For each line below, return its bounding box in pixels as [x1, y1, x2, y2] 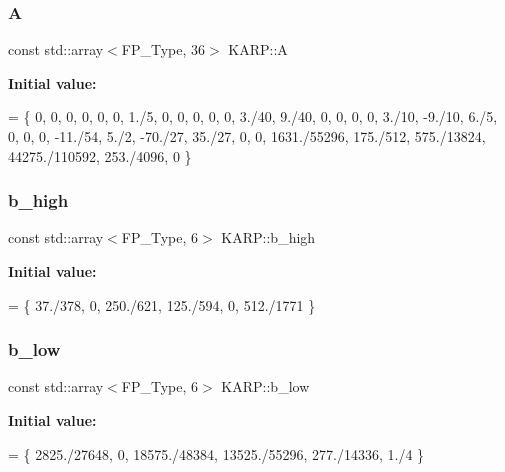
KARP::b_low [221, 376, 310, 397]
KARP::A [228, 39, 288, 60]
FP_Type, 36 [121, 39, 206, 60]
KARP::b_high [221, 227, 316, 248]
